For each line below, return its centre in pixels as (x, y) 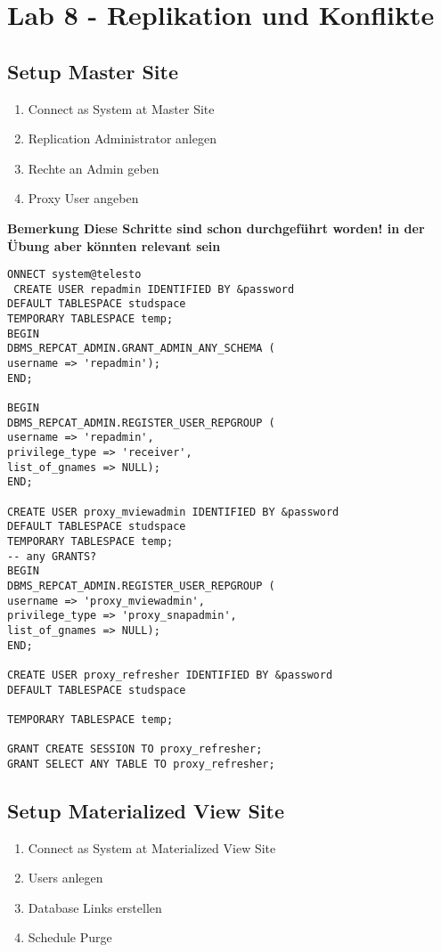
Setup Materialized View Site (146, 810)
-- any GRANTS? (52, 556)
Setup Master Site (93, 71)
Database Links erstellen (95, 907)
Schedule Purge (70, 937)
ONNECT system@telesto (74, 275)
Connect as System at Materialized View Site (152, 847)
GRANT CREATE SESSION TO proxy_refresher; (135, 749)
